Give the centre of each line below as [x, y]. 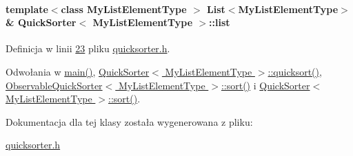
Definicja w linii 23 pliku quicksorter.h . [88, 48]
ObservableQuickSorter [54, 85]
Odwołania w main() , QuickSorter [78, 71]
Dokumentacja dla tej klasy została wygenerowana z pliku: [129, 121]
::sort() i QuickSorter [265, 85]
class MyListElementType [124, 9]
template [27, 9]
